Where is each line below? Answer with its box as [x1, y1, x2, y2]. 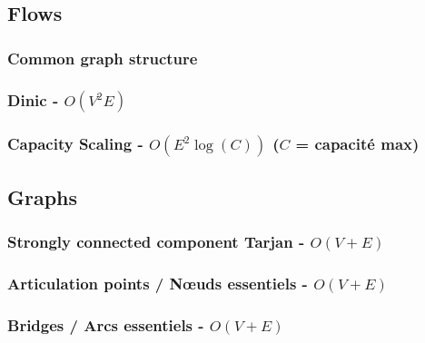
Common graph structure [7, 46, 198, 69]
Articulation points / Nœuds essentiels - [7, 271, 308, 294]
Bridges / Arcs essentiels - [7, 313, 204, 336]
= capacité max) [295, 132, 420, 155]
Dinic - [7, 88, 59, 111]
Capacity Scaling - [7, 132, 143, 155]
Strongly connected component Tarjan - [7, 230, 305, 253]
